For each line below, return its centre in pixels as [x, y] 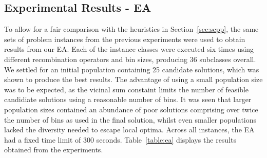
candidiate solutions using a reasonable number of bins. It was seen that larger [128, 99]
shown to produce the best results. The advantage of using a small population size [133, 79]
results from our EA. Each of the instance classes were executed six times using [129, 49]
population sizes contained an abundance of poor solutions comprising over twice [131, 109]
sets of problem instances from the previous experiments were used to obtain [125, 39]
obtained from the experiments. [54, 150]
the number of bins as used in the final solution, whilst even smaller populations [130, 119]
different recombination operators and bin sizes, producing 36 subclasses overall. [130, 59]
